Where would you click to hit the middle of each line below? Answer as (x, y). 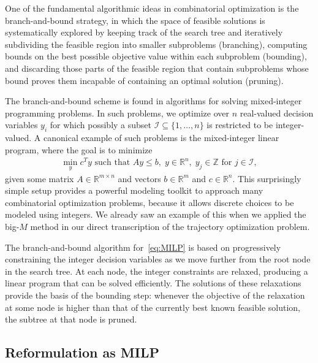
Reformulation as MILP (82, 352)
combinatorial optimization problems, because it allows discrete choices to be (150, 202)
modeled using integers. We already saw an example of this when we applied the (156, 214)
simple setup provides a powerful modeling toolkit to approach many (134, 190)
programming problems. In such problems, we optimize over (117, 113)
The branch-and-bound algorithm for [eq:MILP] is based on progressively (143, 247)
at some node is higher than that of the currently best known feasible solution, (153, 307)
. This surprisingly (267, 178)
